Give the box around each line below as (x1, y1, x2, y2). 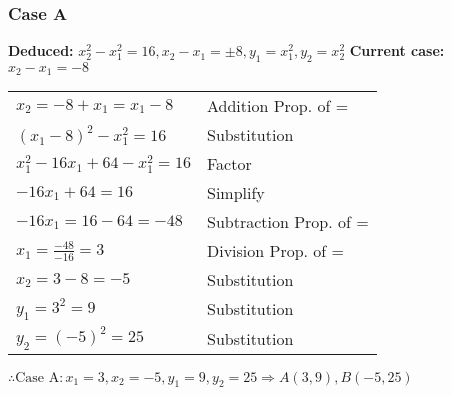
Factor (206, 152, 252, 176)
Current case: (349, 40, 445, 61)
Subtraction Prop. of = (206, 210, 369, 234)
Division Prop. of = (206, 239, 345, 263)
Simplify (206, 181, 265, 205)
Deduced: (8, 40, 74, 61)
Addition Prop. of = (206, 94, 349, 118)
